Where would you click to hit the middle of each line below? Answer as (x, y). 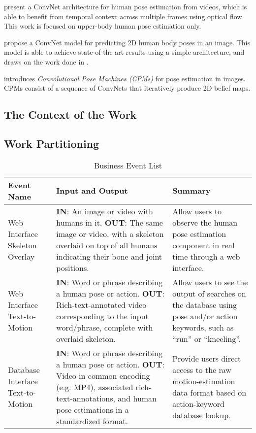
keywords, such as (203, 327)
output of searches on (209, 293)
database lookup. (202, 415)
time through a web (206, 256)
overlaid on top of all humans (107, 245)
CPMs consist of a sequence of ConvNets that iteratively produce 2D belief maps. (127, 88)
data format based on (209, 393)
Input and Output (92, 191)
